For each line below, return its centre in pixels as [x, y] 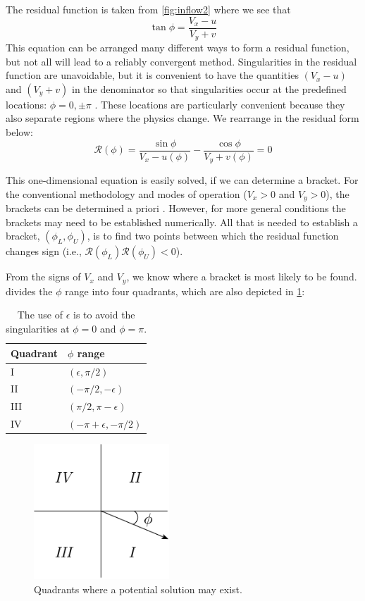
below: [19, 132]
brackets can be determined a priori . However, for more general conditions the [176, 208]
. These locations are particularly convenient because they [220, 104]
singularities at [38, 329]
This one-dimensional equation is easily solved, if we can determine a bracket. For [182, 180]
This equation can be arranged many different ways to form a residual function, [178, 48]
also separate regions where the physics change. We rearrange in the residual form [182, 118]
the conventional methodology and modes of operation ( [126, 193]
